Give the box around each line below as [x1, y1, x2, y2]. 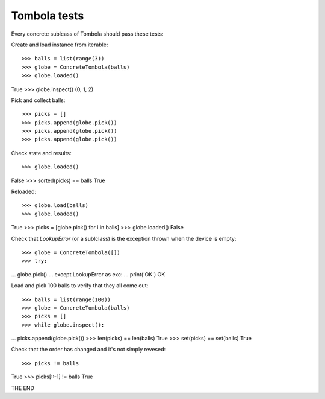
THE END [11, 384, 34, 392]
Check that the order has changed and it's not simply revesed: [11, 346, 166, 353]
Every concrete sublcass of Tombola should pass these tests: [11, 30, 164, 37]
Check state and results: [11, 149, 72, 156]
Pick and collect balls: [11, 97, 66, 104]
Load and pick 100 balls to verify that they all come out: [11, 282, 149, 289]
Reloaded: [11, 188, 37, 196]
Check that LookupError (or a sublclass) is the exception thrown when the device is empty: [11, 235, 237, 242]
